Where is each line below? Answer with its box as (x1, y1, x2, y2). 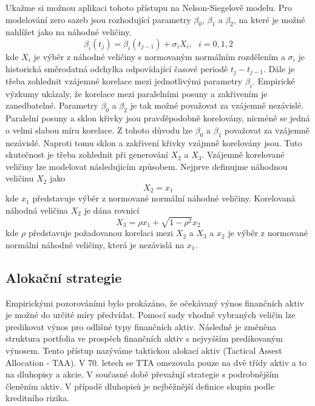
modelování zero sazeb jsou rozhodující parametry (5, 13, 191, 25)
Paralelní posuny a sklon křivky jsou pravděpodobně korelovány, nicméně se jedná (5, 112, 310, 124)
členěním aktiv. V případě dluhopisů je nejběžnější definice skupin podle (5, 379, 274, 392)
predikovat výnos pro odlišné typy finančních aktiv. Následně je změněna (5, 320, 276, 333)
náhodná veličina (5, 204, 69, 217)
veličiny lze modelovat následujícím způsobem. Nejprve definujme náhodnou (5, 160, 288, 172)
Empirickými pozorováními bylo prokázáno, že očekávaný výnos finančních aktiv (5, 296, 304, 309)
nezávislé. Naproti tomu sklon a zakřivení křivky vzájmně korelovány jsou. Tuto (5, 136, 302, 149)
